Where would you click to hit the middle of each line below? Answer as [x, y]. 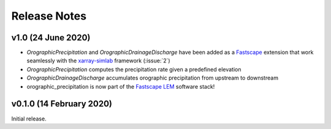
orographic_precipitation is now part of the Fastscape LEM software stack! [121, 86]
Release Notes [49, 16]
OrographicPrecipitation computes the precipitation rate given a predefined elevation [134, 69]
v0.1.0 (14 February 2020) [62, 104]
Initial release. [29, 119]
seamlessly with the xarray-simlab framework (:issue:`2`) [99, 61]
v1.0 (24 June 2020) [51, 38]
